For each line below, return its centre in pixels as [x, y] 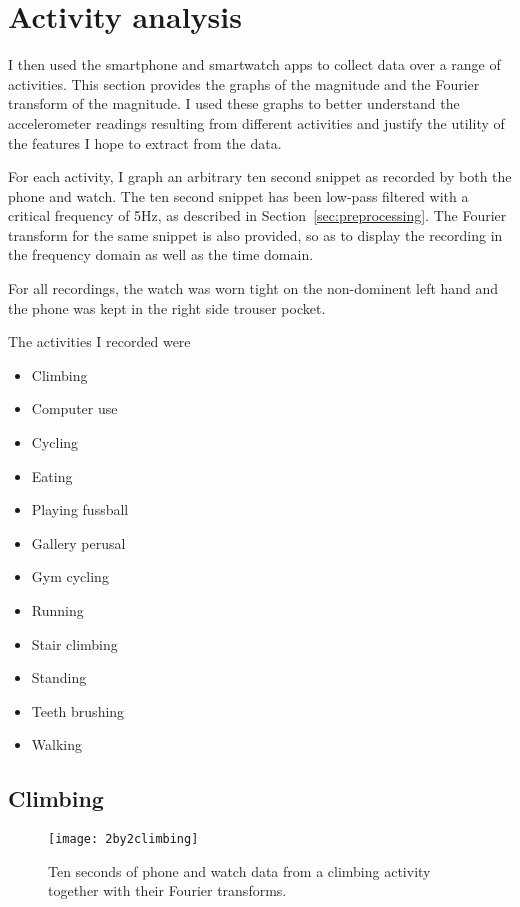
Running [57, 610]
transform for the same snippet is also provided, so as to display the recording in [255, 234]
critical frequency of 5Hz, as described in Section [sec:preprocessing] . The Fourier [257, 215]
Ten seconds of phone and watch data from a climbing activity [239, 870]
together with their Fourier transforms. [167, 890]
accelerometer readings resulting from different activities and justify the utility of [256, 122]
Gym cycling [70, 576]
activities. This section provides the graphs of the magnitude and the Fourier [244, 83]
